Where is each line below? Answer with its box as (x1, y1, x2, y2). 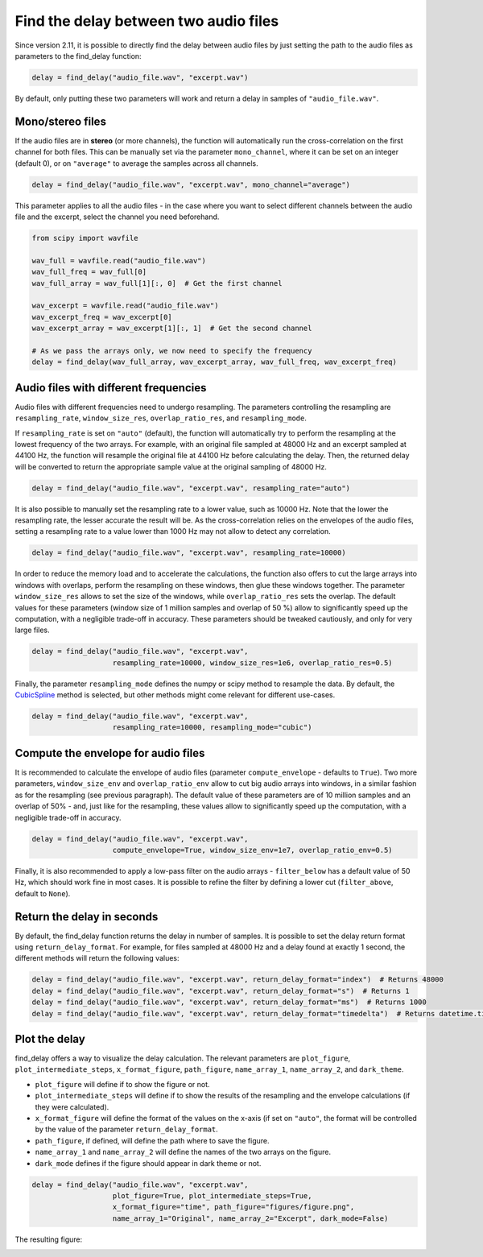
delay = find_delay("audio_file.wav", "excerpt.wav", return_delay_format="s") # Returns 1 (31, 986, 410, 995)
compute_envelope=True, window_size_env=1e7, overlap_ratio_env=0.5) (112, 846, 394, 854)
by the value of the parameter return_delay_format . (35, 1124, 219, 1135)
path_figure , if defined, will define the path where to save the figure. (35, 1135, 270, 1145)
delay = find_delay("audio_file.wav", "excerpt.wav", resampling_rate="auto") (31, 483, 350, 493)
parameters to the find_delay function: (14, 51, 142, 60)
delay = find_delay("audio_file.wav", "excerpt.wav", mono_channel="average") (31, 180, 350, 189)
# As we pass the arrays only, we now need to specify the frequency (31, 346, 312, 355)
